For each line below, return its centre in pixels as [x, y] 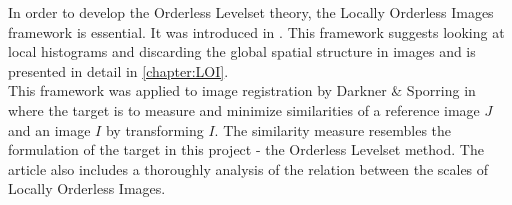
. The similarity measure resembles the [333, 129]
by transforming [154, 129]
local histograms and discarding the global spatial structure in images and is [242, 51]
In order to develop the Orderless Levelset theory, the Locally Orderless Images [251, 12]
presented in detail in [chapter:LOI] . [118, 70]
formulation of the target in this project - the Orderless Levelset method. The [246, 149]
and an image [49, 129]
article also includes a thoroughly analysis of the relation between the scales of [248, 168]
